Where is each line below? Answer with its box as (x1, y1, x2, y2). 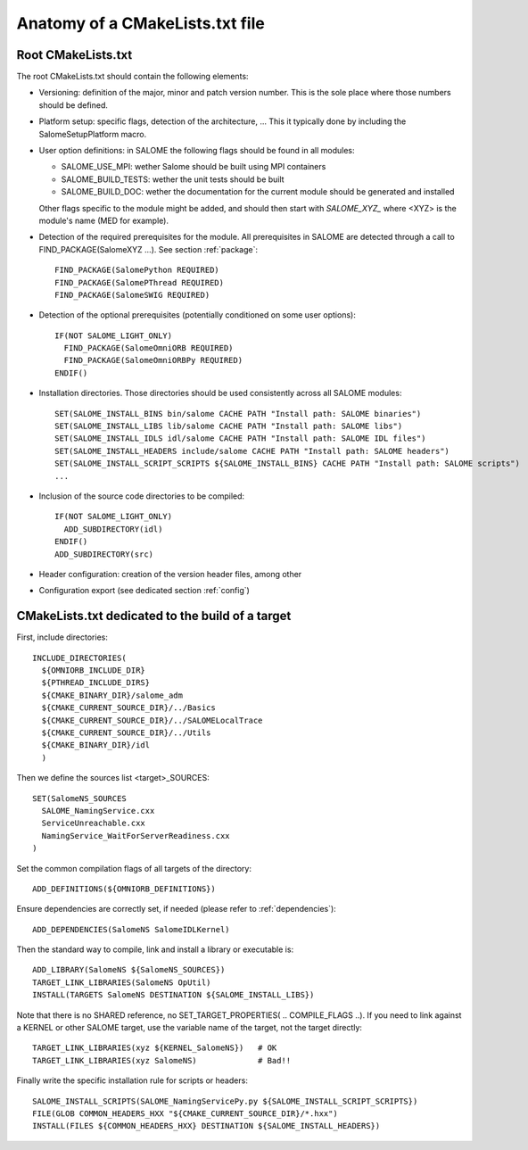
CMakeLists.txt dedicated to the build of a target (16, 608, 292, 624)
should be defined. (38, 99, 109, 111)
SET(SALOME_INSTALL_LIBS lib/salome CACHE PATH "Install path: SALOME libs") (54, 421, 403, 432)
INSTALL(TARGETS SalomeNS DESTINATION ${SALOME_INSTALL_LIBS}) (32, 990, 315, 1000)
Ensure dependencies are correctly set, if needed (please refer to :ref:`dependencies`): (16, 904, 336, 914)
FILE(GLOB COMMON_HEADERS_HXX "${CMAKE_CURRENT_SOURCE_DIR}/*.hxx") (32, 1108, 338, 1119)
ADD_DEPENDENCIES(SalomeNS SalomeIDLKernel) (32, 924, 231, 934)
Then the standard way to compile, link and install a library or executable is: (16, 944, 294, 955)
